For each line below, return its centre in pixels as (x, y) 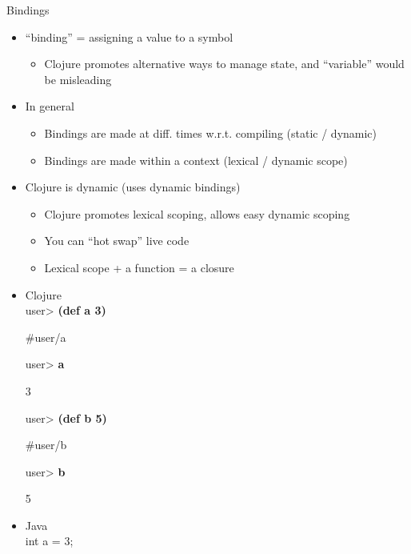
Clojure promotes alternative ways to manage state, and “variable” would (224, 64)
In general (50, 106)
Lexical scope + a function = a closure (139, 267)
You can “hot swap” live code (117, 241)
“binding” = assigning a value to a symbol (129, 36)
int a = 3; (49, 541)
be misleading (78, 79)
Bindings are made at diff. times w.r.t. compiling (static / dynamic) (211, 132)
